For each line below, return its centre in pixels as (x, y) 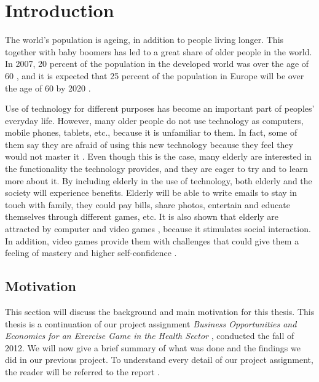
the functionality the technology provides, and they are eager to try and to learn (157, 169)
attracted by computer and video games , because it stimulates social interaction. (158, 229)
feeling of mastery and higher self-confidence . (91, 253)
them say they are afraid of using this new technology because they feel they (149, 144)
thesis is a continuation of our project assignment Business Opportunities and (151, 323)
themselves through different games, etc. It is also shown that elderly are (142, 216)
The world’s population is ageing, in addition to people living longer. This (144, 40)
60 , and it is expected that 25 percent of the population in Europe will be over (155, 75)
